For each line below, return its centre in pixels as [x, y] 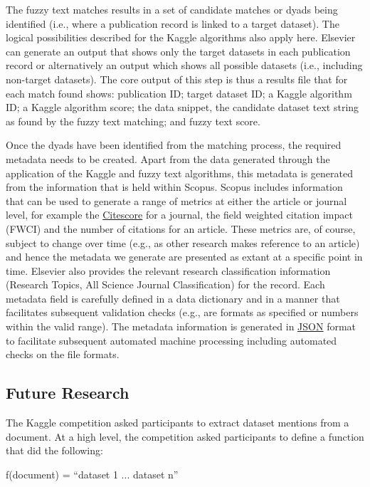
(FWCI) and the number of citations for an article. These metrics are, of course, [181, 228]
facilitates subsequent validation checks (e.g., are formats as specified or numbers [182, 312]
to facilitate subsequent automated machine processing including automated [171, 340]
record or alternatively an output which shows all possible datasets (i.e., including [184, 65]
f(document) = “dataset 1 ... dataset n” [92, 474]
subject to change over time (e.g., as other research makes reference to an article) [183, 242]
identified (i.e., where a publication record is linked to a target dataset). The [173, 23]
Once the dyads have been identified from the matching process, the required [174, 145]
